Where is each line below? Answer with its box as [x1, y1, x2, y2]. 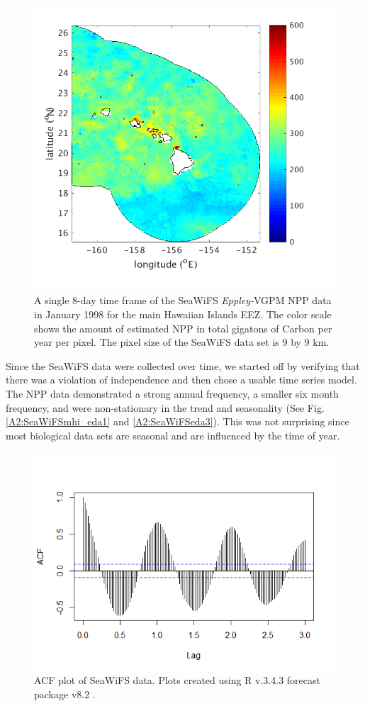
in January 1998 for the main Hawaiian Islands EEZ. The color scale [34, 306, 332, 321]
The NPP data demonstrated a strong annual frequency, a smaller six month [6, 386, 339, 400]
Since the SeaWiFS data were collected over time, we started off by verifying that [6, 358, 360, 373]
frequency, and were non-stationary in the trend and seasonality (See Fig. [6, 400, 325, 415]
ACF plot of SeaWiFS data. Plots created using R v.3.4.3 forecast [34, 673, 320, 688]
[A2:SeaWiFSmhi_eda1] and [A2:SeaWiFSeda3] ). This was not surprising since [6, 414, 349, 429]
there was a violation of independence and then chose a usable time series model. [6, 372, 357, 387]
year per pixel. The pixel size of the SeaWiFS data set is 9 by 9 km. [34, 335, 330, 349]
